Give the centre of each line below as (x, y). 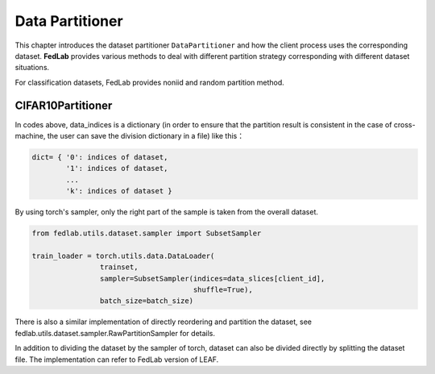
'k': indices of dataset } (119, 191)
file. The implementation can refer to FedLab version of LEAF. (117, 359)
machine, (30, 136)
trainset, (119, 267)
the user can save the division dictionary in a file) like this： (146, 136)
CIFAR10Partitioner (64, 105)
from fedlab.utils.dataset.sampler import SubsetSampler (147, 233)
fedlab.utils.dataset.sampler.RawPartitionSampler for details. (115, 333)
